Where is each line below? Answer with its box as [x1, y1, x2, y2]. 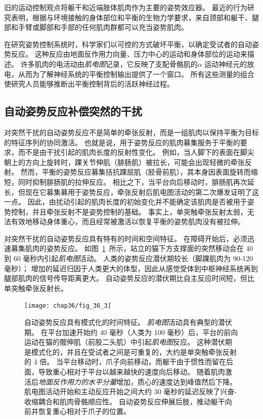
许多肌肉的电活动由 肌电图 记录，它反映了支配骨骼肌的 [20, 58, 198, 69]
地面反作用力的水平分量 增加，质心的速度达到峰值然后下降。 [38, 376, 237, 387]
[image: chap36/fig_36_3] [24, 302, 111, 310]
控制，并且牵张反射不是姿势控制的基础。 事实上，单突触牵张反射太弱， [11, 206, 247, 217]
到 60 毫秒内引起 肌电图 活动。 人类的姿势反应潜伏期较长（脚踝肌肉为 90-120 [4, 253, 253, 264]
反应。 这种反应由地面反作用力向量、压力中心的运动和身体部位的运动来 [11, 49, 247, 59]
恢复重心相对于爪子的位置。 [38, 406, 130, 416]
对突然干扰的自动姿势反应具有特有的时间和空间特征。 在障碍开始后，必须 [4, 233, 247, 243]
